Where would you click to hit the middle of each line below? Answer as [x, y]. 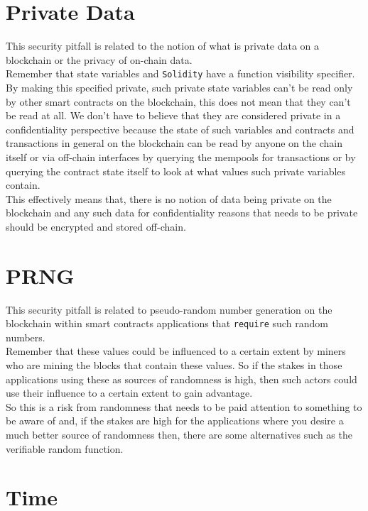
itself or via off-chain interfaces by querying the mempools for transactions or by [181, 156]
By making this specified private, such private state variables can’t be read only [179, 87]
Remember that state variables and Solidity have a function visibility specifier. [180, 73]
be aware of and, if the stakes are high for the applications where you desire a [175, 421]
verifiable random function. [65, 448]
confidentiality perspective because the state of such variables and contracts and [180, 129]
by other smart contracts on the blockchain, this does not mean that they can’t [178, 101]
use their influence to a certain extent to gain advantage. [129, 393]
